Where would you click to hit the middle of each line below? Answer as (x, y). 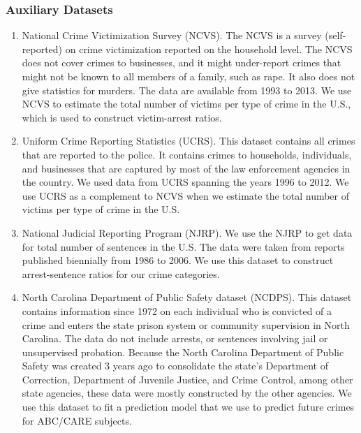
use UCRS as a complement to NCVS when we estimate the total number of (186, 195)
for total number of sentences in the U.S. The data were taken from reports (183, 246)
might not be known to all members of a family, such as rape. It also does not (189, 76)
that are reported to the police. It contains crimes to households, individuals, (187, 154)
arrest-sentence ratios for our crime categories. (121, 273)
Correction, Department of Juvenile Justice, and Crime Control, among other (187, 379)
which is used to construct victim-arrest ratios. (122, 117)
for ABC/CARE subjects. (77, 420)
